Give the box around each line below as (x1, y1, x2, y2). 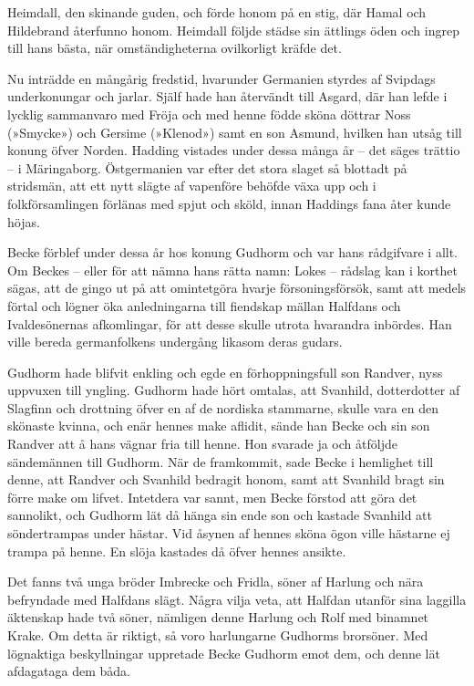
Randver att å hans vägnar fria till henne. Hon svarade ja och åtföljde (7, 434, 397, 453)
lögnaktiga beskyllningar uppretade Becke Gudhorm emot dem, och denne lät (7, 643, 440, 662)
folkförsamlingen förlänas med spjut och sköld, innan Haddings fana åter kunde (7, 193, 451, 213)
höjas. (7, 212, 40, 231)
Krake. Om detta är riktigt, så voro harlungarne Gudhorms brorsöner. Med (7, 626, 428, 644)
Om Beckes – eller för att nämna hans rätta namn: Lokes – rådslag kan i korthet (7, 260, 458, 279)
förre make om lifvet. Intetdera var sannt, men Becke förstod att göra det (7, 487, 417, 506)
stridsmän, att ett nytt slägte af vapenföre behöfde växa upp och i (7, 176, 376, 195)
